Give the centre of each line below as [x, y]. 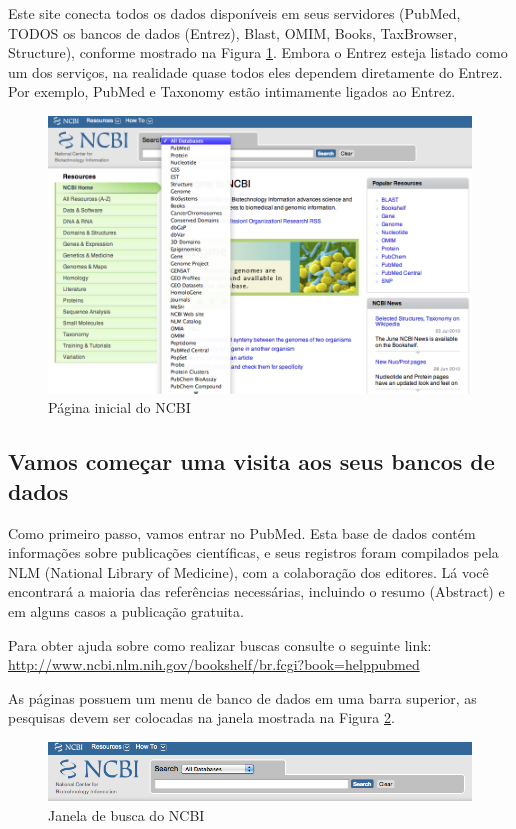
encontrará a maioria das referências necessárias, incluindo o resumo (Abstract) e [256, 591]
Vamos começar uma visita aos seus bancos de [251, 461]
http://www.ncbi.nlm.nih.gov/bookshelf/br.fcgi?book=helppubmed [214, 664]
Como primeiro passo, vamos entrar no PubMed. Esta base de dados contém [242, 532]
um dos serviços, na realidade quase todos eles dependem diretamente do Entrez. [255, 71]
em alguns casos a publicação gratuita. [126, 610]
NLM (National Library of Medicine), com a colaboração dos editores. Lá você [248, 571]
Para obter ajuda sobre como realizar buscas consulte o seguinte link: [220, 644]
